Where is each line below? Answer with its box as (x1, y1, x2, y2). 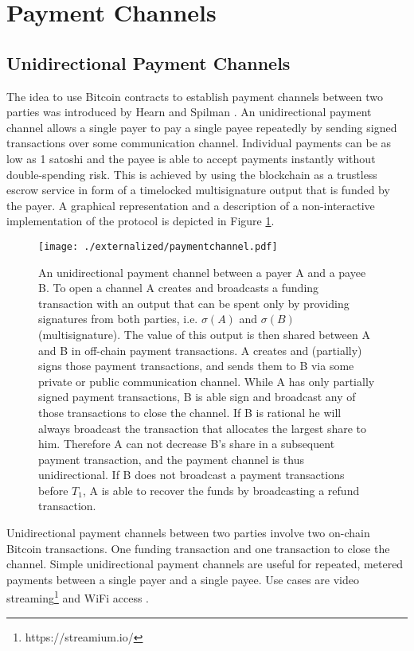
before (38, 481, 68, 498)
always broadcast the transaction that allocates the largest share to (38, 419, 367, 436)
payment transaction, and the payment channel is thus (38, 450, 304, 467)
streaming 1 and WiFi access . (6, 587, 149, 606)
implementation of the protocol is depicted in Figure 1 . (6, 212, 275, 229)
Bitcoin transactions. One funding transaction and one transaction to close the (6, 540, 390, 556)
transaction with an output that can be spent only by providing (38, 294, 350, 311)
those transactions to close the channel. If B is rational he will (38, 403, 342, 420)
